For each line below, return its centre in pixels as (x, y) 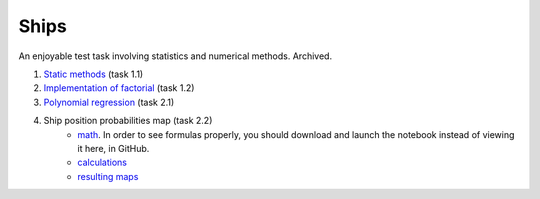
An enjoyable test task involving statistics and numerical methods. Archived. (175, 56)
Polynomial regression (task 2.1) (109, 102)
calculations (102, 162)
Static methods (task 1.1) (93, 74)
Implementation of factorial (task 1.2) (119, 88)
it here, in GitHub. (113, 148)
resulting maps (108, 176)
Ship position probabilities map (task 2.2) (128, 121)
